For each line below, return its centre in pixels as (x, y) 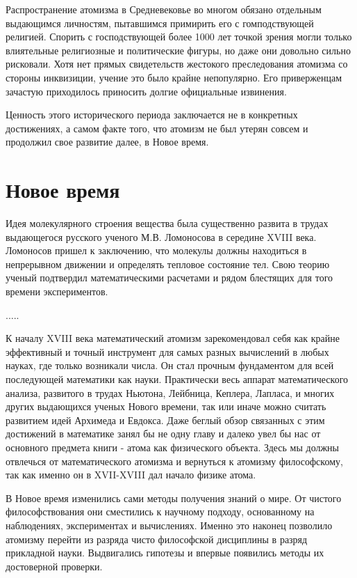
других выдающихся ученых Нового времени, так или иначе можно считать (166, 406)
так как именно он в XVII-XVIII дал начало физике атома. (131, 475)
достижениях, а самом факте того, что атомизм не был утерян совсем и (157, 128)
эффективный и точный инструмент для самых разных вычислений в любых (167, 351)
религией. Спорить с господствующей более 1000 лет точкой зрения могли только (179, 37)
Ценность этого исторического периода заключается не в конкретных (152, 115)
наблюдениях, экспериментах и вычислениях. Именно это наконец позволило (169, 525)
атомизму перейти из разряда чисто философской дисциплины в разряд (157, 539)
